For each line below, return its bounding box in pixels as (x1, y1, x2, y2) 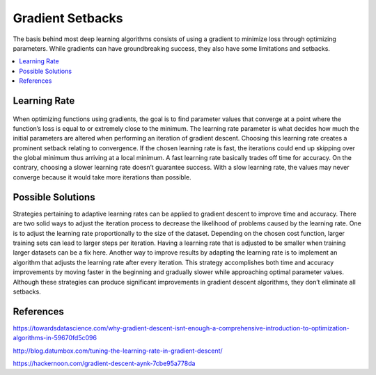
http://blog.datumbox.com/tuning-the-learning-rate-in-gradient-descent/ (13, 346, 223, 355)
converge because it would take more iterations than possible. (13, 173, 191, 181)
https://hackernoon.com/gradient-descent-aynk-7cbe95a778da (13, 359, 196, 367)
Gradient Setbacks (13, 10, 123, 26)
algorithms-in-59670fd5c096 (13, 334, 97, 342)
